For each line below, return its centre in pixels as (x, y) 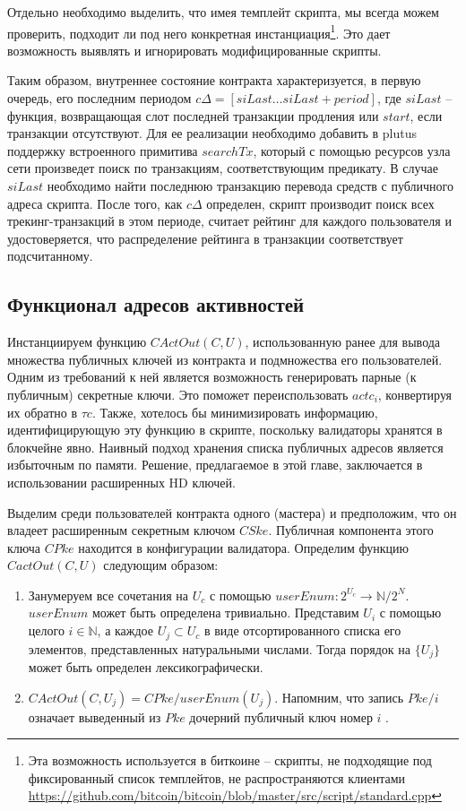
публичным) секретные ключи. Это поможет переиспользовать (178, 394)
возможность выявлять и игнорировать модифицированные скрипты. (194, 50)
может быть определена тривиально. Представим (225, 613)
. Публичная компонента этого (351, 530)
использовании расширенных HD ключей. (121, 482)
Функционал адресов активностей (156, 304)
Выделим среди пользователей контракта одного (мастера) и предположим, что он (232, 512)
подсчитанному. (50, 256)
